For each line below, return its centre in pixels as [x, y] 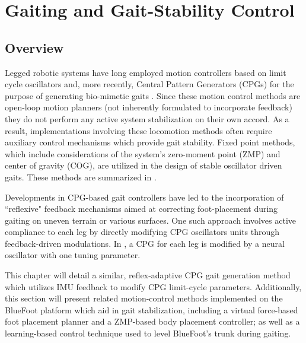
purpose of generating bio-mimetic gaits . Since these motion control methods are [153, 95]
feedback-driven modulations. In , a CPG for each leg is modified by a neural [145, 243]
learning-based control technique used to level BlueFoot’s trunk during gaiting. [148, 333]
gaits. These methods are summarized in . [81, 177]
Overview [34, 47]
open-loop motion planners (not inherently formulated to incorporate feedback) [149, 107]
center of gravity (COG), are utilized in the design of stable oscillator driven [144, 165]
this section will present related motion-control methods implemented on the [144, 298]
